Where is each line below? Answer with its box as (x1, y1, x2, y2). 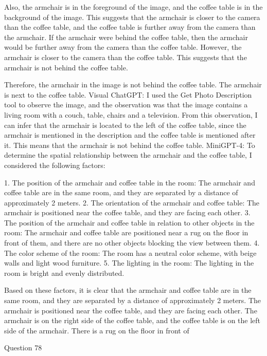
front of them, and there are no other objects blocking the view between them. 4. (4, 237, 260, 248)
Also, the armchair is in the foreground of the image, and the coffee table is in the (4, 2, 263, 12)
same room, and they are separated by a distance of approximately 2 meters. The (4, 295, 261, 306)
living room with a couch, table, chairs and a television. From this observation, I (4, 109, 258, 120)
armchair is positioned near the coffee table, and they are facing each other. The (4, 305, 257, 315)
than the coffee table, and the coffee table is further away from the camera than (4, 22, 256, 32)
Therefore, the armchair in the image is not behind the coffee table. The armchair (4, 79, 262, 90)
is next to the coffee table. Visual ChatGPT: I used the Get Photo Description (4, 89, 252, 100)
